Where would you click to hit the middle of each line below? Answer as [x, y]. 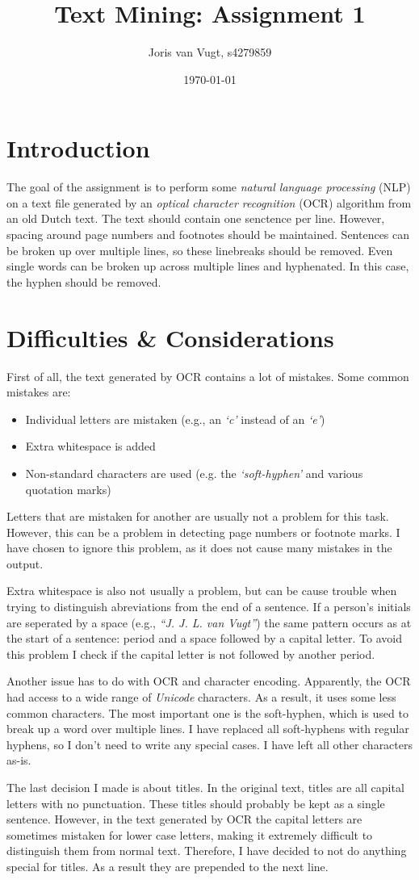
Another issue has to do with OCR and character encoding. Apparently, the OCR [209, 681]
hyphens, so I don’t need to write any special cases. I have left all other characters [210, 744]
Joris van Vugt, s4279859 [210, 52]
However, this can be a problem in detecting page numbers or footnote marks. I [203, 532]
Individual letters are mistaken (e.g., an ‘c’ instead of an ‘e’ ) [175, 419]
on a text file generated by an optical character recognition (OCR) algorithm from [209, 202]
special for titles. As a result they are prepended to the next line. [168, 866]
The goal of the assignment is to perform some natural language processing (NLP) [209, 187]
